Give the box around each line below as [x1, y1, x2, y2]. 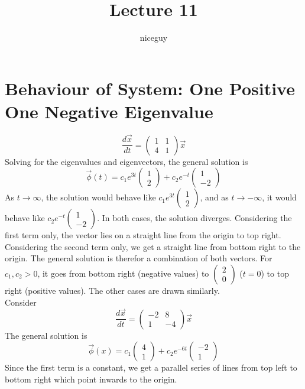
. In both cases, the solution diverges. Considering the [97, 212, 292, 224]
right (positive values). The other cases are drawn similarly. [5, 284, 220, 296]
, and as [200, 191, 229, 203]
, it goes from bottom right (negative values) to [37, 267, 209, 279]
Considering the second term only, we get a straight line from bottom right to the [5, 240, 301, 252]
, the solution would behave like [41, 191, 156, 203]
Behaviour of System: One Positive [5, 76, 295, 100]
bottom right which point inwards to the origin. [5, 372, 177, 385]
